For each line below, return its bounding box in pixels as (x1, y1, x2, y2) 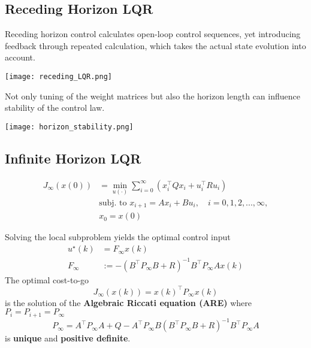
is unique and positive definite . (5, 332, 131, 344)
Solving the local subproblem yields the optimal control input (5, 231, 231, 243)
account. (5, 51, 35, 63)
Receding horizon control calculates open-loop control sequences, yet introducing (5, 28, 301, 40)
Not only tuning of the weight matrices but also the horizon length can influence (5, 89, 300, 102)
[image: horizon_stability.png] (5, 122, 134, 131)
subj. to (99, 198, 127, 207)
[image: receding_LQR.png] (5, 72, 112, 81)
